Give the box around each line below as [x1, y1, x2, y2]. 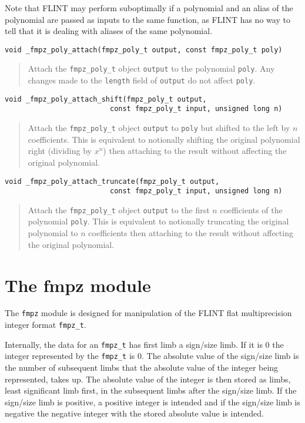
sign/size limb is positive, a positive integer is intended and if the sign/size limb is [5, 395, 300, 408]
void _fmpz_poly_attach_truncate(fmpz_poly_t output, [5, 177, 220, 186]
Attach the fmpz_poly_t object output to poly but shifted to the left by [28, 122, 290, 134]
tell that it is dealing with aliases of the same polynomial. [5, 25, 213, 37]
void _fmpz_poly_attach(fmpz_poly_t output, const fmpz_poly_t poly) [5, 45, 283, 54]
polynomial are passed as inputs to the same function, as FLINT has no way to [5, 13, 290, 25]
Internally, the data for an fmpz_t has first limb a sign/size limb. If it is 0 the [5, 338, 284, 350]
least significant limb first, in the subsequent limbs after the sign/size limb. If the [5, 384, 297, 397]
